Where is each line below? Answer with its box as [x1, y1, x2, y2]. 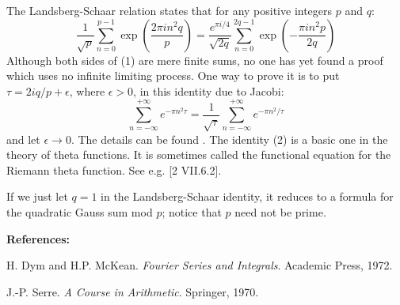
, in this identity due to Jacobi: [133, 82, 284, 99]
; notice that [162, 203, 222, 220]
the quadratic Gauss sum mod [6, 203, 153, 220]
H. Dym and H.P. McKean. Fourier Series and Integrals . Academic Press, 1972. [6, 257, 393, 273]
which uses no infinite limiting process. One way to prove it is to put [6, 67, 340, 84]
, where [69, 82, 105, 99]
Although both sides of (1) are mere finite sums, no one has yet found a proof [6, 51, 383, 68]
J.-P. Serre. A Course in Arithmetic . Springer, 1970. [6, 283, 259, 299]
